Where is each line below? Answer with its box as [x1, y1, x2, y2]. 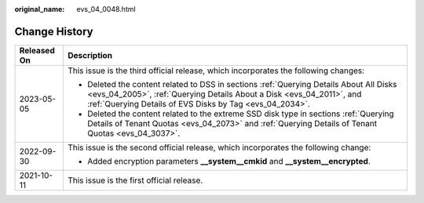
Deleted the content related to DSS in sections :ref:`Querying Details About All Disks [87, 78, 397, 89]
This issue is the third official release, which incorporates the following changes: [68, 65, 365, 76]
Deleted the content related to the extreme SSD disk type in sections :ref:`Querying [87, 108, 394, 119]
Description [68, 49, 113, 60]
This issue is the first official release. [68, 175, 203, 186]
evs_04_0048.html [76, 5, 137, 13]
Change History [14, 24, 93, 38]
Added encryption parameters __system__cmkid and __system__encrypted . [87, 155, 371, 166]
